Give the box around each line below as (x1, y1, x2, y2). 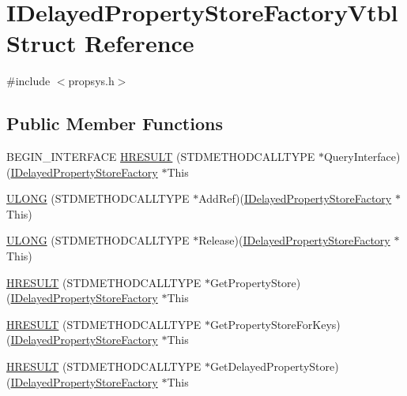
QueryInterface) (323, 148, 401, 165)
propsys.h (68, 73, 115, 89)
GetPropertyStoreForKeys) (209, 316, 341, 332)
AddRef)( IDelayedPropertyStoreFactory (198, 190, 392, 207)
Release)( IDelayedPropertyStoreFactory (198, 232, 390, 248)
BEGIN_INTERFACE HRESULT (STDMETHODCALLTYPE (6, 148, 315, 165)
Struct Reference (6, 27, 194, 59)
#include (6, 73, 51, 89)
